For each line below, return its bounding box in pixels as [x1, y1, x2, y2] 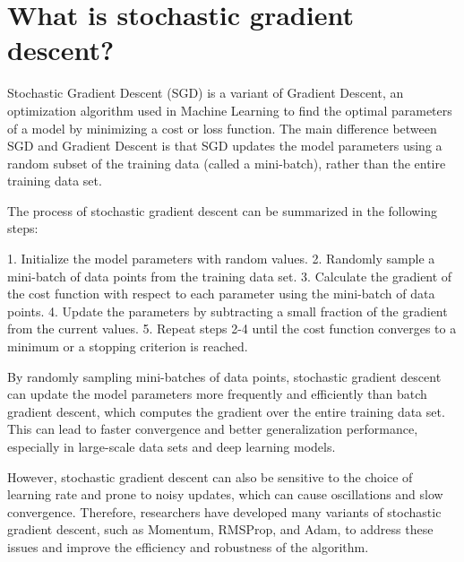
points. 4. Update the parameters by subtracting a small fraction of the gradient [7, 301, 448, 320]
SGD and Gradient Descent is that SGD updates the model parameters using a [7, 136, 443, 155]
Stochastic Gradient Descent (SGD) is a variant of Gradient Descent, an [7, 83, 404, 102]
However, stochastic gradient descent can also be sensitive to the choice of [7, 467, 413, 486]
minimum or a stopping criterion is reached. [7, 337, 248, 356]
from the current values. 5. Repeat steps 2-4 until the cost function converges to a [7, 319, 457, 338]
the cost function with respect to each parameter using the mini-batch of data [7, 284, 435, 303]
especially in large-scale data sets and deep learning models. [7, 437, 336, 455]
